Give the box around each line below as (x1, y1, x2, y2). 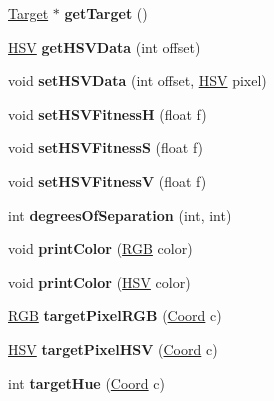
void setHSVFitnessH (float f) (8, 103, 207, 124)
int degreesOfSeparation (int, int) (8, 204, 232, 225)
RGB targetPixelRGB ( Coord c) (8, 305, 222, 326)
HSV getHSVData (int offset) (8, 36, 201, 57)
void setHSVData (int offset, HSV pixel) (8, 70, 267, 91)
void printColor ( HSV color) (8, 271, 191, 292)
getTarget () (64, 3, 148, 23)
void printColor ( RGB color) (8, 238, 193, 259)
